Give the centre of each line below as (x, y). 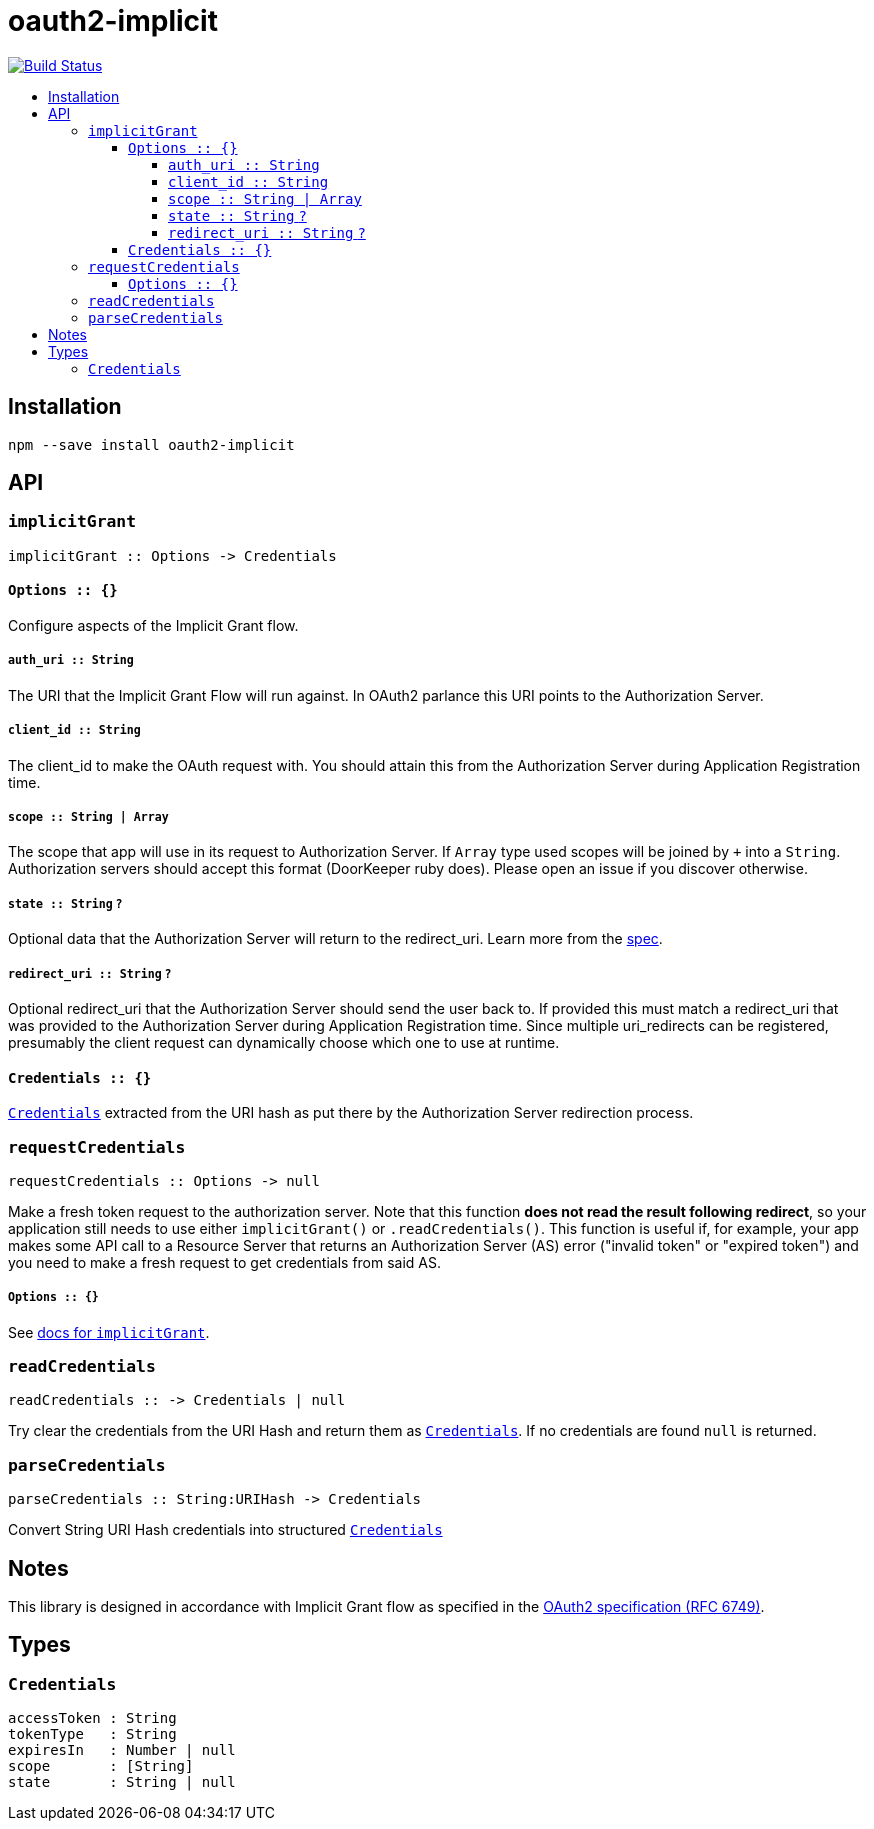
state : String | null (122, 1782)
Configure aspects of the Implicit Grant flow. (153, 626)
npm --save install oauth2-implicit (151, 444)
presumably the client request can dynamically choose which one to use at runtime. (284, 1042)
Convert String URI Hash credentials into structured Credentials (225, 1530)
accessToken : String (92, 1718)
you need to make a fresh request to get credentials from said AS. (225, 1262)
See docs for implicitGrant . (109, 1332)
